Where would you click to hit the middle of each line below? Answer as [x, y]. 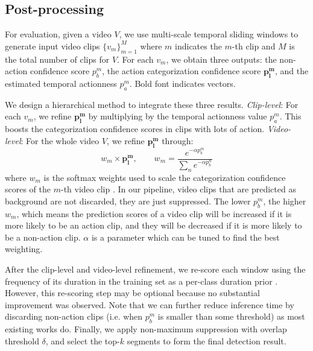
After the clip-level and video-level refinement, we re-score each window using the [155, 269]
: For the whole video [60, 140]
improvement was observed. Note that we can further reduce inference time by [150, 304]
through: [178, 140]
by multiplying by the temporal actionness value [178, 116]
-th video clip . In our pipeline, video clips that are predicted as [178, 189]
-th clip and [254, 46]
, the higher [285, 201]
